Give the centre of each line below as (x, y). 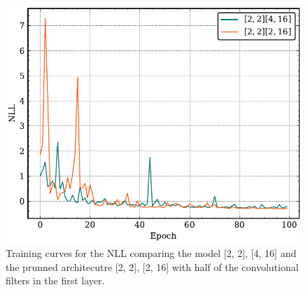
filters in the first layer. (55, 280)
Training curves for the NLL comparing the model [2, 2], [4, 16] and (151, 253)
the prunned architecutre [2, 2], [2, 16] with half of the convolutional (152, 266)
